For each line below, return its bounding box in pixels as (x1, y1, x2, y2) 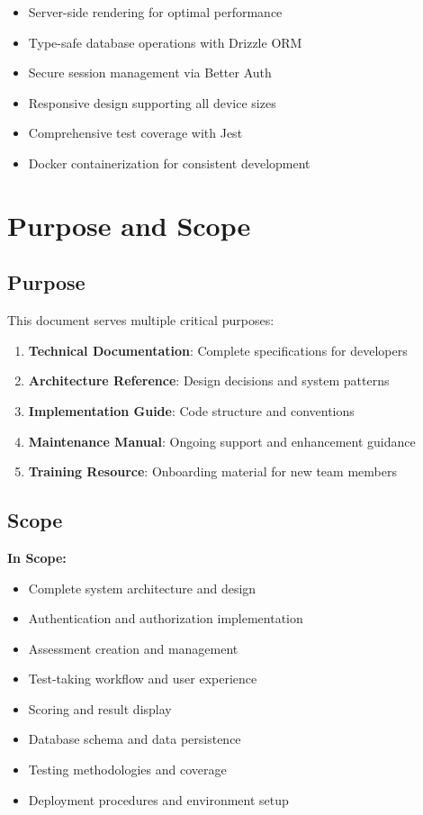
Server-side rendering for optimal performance (28, 3, 283, 21)
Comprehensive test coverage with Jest (28, 123, 243, 142)
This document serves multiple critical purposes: (7, 311, 274, 330)
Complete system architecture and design (28, 578, 256, 597)
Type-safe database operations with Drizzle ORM (28, 32, 302, 51)
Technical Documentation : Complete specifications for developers (28, 340, 408, 359)
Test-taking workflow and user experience (28, 669, 257, 688)
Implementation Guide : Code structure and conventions (28, 401, 355, 420)
